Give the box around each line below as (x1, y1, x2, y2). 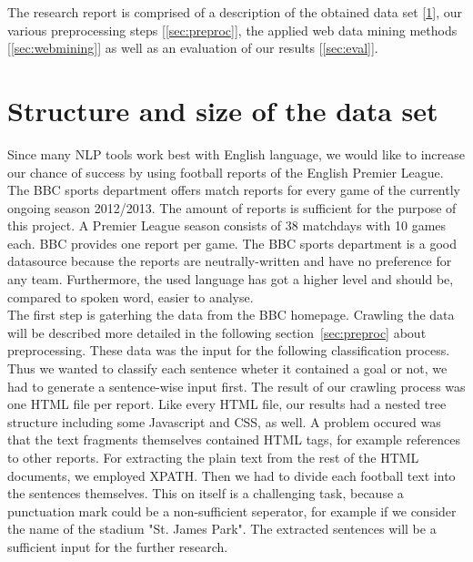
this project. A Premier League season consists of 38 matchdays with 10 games (7, 216, 447, 235)
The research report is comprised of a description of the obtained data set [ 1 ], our (7, 3, 462, 21)
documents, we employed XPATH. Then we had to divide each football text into (7, 465, 456, 485)
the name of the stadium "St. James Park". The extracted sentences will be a (7, 519, 437, 538)
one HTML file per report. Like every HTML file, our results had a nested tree (7, 394, 447, 414)
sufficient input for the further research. (7, 536, 228, 556)
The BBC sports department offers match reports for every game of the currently (7, 180, 460, 199)
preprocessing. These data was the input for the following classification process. (7, 341, 450, 360)
